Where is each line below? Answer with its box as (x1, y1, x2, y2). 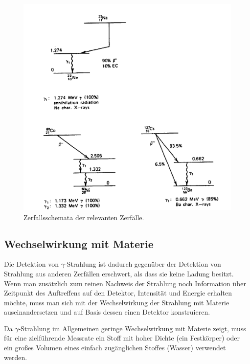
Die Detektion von (4, 259, 59, 269)
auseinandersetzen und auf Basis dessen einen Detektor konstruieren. (4, 307, 210, 317)
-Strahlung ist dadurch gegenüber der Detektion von (64, 259, 221, 269)
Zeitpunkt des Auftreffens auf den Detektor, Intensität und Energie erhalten (4, 288, 232, 298)
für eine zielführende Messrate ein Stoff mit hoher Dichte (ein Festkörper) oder (4, 333, 240, 343)
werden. (4, 352, 27, 362)
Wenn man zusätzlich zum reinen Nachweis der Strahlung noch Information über (4, 278, 247, 288)
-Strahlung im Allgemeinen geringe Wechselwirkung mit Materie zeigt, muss (18, 323, 246, 333)
